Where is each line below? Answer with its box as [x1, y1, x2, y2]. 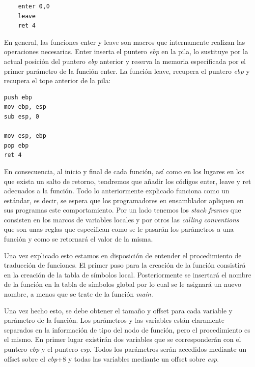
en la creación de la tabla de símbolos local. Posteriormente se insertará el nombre [4, 269, 252, 279]
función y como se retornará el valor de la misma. [4, 234, 153, 244]
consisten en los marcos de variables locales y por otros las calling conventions [4, 214, 239, 224]
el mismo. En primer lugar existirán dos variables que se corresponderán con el [4, 334, 241, 344]
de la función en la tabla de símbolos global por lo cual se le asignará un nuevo [4, 279, 241, 289]
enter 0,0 [18, 3, 50, 10]
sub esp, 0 [4, 113, 39, 120]
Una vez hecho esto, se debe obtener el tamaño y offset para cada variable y [4, 305, 232, 315]
